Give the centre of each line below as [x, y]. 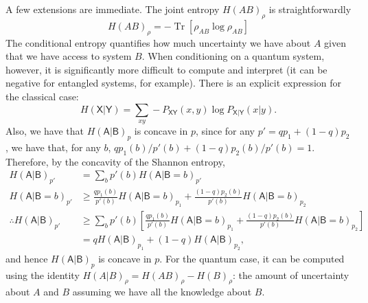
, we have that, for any [53, 147]
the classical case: [42, 96]
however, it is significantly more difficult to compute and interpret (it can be [166, 69]
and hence [27, 258]
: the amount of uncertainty [291, 274]
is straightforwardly [310, 9]
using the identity [43, 274]
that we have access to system [69, 56]
